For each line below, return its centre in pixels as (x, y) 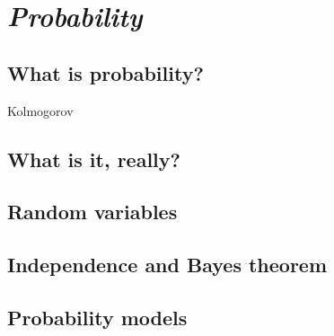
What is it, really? (94, 159)
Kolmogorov (40, 110)
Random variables (92, 212)
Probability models (97, 317)
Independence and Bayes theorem (167, 265)
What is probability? (105, 72)
